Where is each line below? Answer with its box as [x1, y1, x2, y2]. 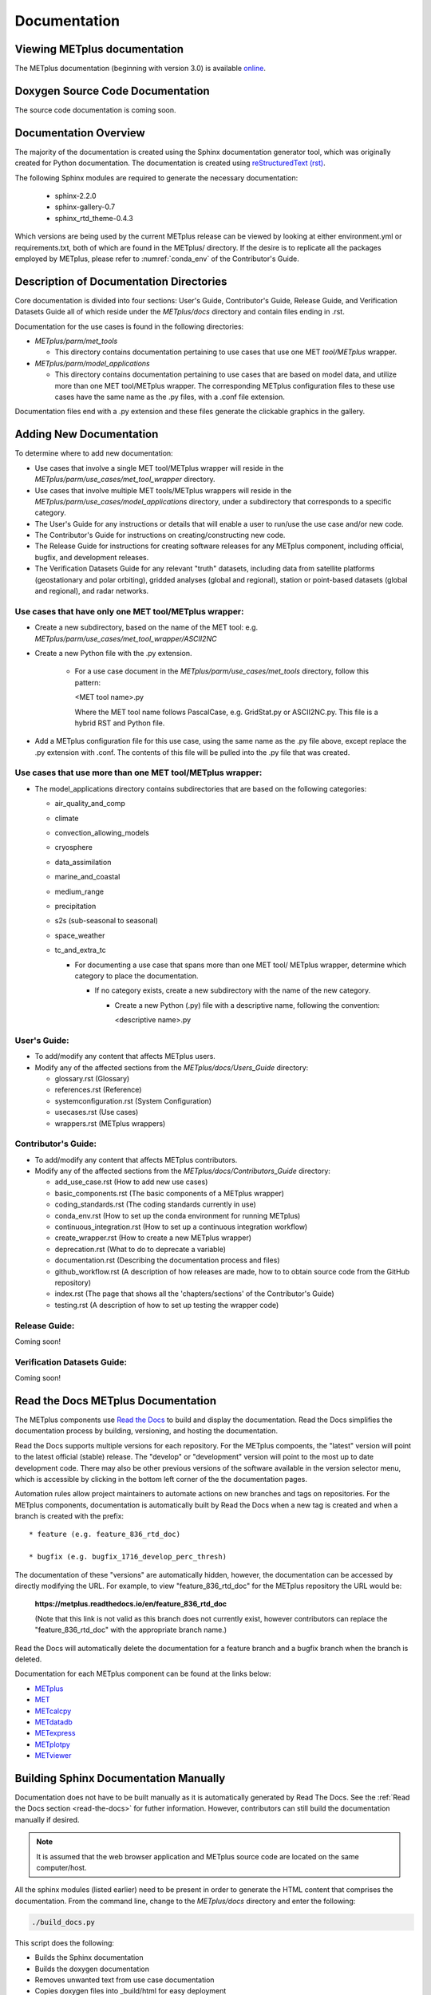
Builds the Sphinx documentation [34, 1953, 144, 1962]
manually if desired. [14, 1815, 80, 1824]
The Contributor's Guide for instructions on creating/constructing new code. [34, 531, 286, 540]
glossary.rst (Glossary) [54, 1073, 130, 1083]
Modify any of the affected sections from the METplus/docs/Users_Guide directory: [34, 1062, 309, 1073]
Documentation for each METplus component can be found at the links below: [14, 1669, 271, 1679]
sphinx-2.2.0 [54, 192, 97, 201]
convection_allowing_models [54, 828, 149, 837]
